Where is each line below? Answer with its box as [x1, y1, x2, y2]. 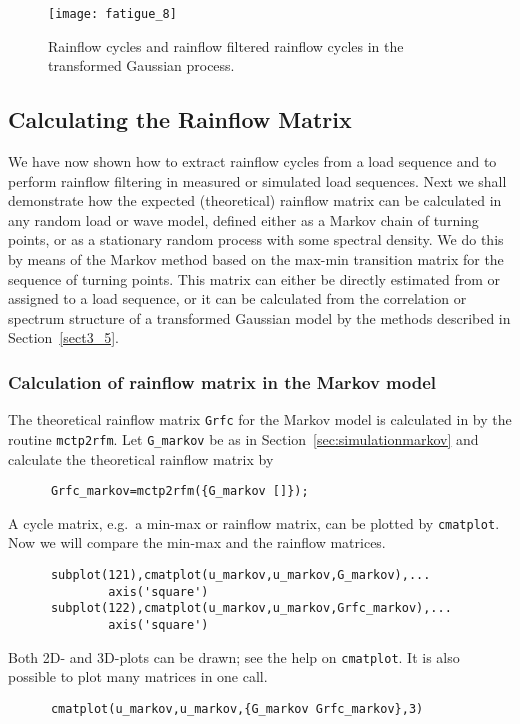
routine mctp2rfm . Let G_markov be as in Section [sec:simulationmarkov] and [8, 428, 479, 449]
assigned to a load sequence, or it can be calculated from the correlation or [8, 288, 467, 309]
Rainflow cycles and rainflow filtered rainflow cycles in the [48, 35, 404, 56]
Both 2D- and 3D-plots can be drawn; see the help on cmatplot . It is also [8, 646, 460, 667]
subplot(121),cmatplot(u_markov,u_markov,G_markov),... [50, 568, 431, 583]
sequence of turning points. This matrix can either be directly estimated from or [8, 268, 501, 289]
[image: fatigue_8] [48, 7, 177, 21]
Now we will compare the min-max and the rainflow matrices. [8, 532, 386, 553]
